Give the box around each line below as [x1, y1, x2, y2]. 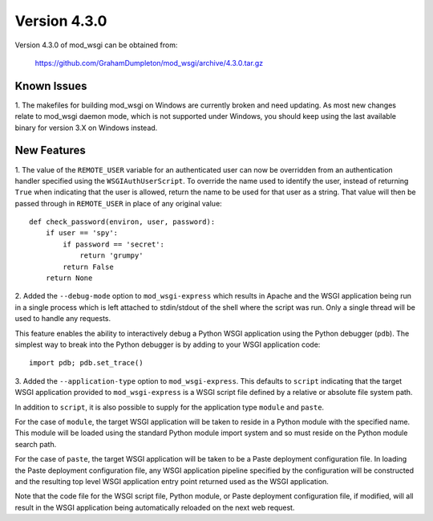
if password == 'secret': [63, 239, 164, 249]
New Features [14, 144, 86, 157]
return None [45, 274, 93, 283]
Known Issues [14, 79, 87, 92]
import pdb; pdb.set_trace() [29, 358, 144, 368]
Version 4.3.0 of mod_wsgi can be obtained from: [14, 40, 178, 50]
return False [63, 262, 114, 271]
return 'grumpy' [79, 251, 144, 260]
